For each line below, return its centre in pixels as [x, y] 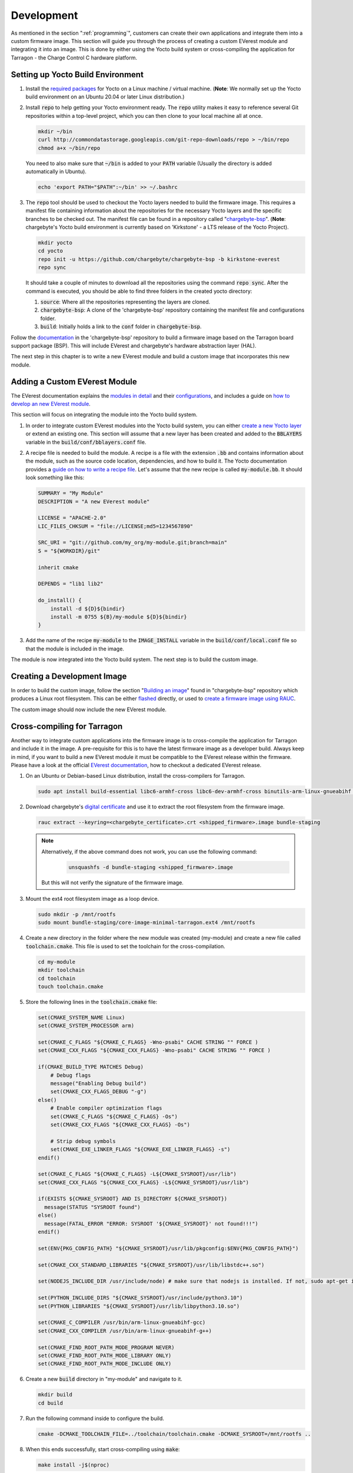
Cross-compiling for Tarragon [67, 726]
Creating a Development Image [69, 676]
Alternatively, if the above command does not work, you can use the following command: [149, 851]
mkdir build [55, 1395]
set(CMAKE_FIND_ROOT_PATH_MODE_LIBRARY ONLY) [105, 1355]
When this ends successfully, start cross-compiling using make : [103, 1449]
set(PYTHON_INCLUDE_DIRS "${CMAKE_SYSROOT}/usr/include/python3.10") [140, 1298]
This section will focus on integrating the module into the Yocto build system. [104, 415]
